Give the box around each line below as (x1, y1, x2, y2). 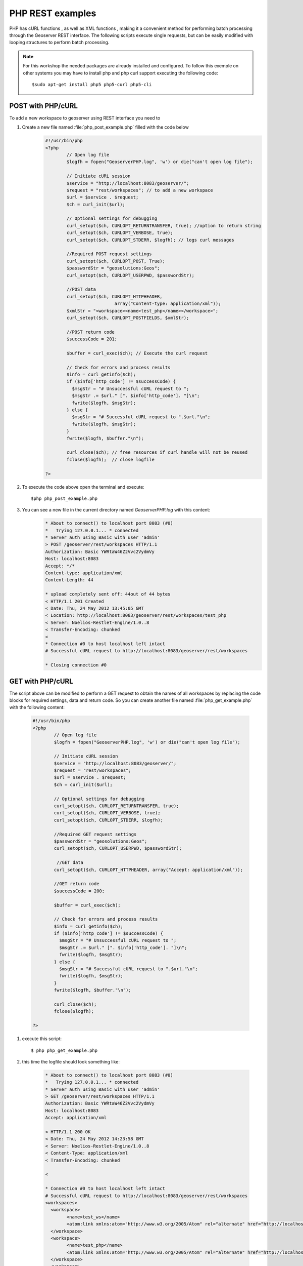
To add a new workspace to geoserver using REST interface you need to (9, 114, 161, 121)
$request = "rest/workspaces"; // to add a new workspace (66, 187, 213, 193)
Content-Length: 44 (45, 577, 93, 583)
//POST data (66, 287, 96, 292)
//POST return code (66, 329, 115, 335)
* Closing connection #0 (45, 662, 107, 668)
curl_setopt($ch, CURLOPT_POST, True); (66, 258, 165, 264)
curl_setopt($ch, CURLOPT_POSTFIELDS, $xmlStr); (66, 314, 189, 321)
